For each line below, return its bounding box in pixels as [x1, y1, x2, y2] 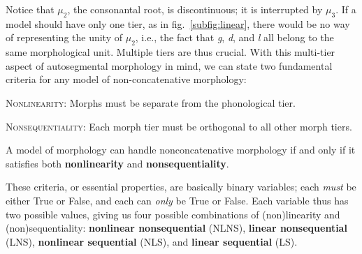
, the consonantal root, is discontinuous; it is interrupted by [67, 2, 323, 16]
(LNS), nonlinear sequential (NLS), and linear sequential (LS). [6, 234, 298, 248]
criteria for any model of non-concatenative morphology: [6, 72, 247, 87]
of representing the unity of [6, 30, 123, 45]
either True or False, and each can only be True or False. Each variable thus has [6, 193, 349, 207]
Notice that [6, 2, 55, 16]
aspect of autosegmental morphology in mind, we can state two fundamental [6, 58, 333, 73]
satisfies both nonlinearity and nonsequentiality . [6, 156, 229, 170]
